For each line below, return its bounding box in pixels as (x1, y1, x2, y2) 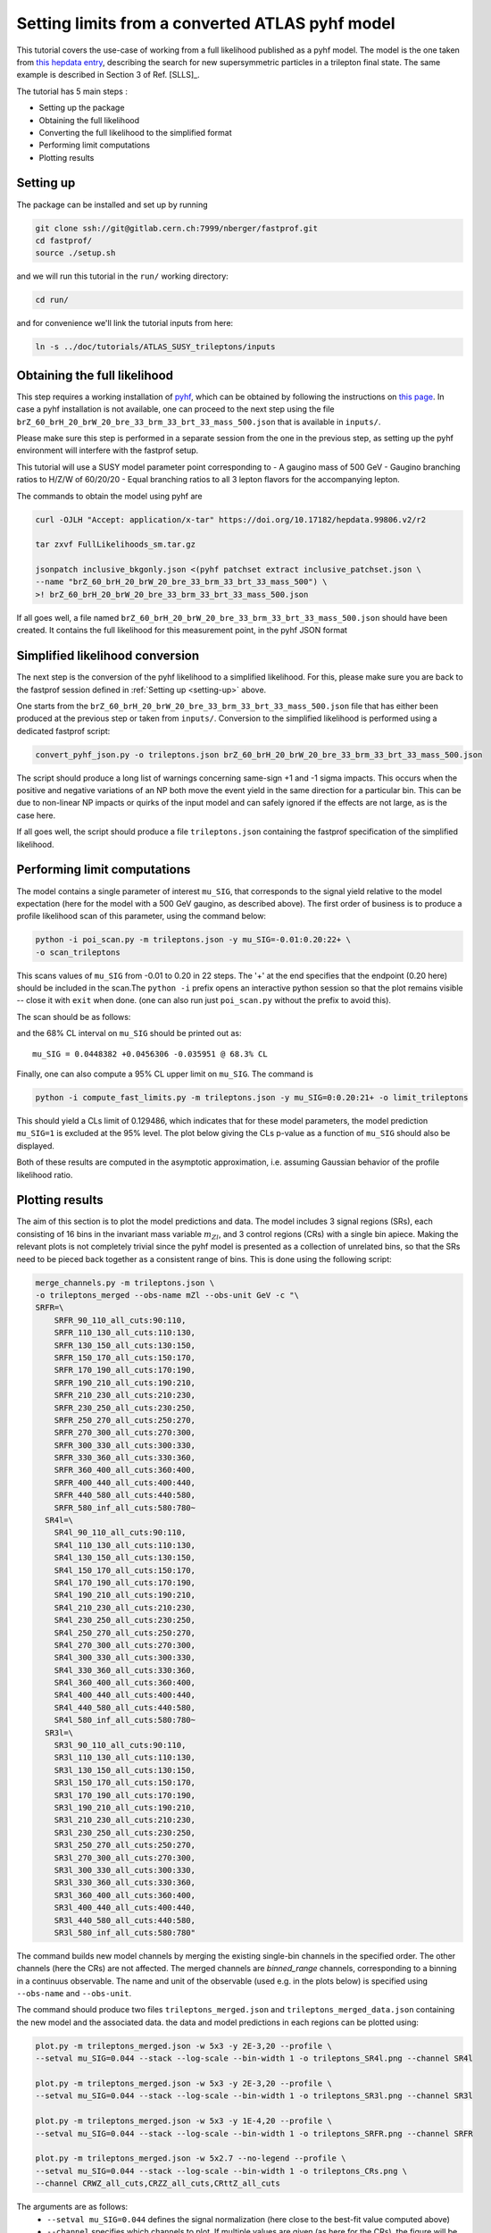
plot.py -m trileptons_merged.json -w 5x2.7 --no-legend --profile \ (35, 2154, 346, 2163)
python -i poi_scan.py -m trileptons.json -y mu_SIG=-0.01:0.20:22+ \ (35, 934, 352, 945)
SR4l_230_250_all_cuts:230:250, (54, 1615, 196, 1626)
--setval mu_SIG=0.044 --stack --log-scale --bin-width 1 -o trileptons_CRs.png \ (35, 2166, 408, 2176)
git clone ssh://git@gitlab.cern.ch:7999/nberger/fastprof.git (35, 223, 319, 233)
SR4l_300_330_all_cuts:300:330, (54, 1652, 196, 1663)
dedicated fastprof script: (16, 725, 111, 736)
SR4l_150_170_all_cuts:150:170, (54, 1565, 196, 1576)
